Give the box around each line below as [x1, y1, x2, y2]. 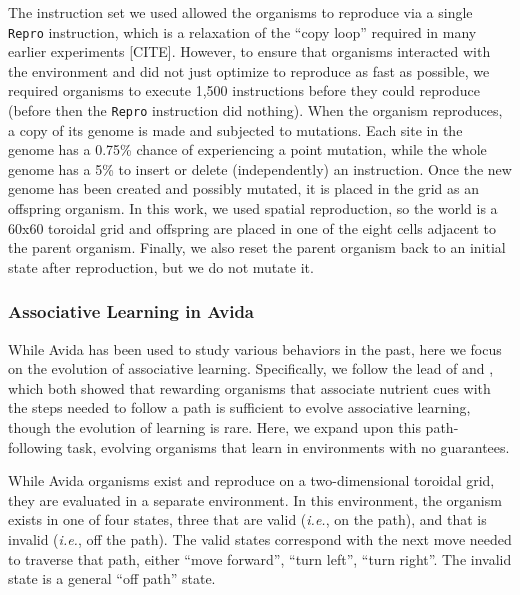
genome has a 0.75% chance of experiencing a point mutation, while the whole [8, 139, 487, 160]
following [8, 436, 63, 457]
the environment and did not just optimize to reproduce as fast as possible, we [8, 60, 490, 81]
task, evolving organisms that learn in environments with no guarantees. [67, 436, 510, 457]
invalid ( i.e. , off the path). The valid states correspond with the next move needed [8, 529, 512, 549]
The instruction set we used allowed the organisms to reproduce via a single [8, 2, 473, 22]
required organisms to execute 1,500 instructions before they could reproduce [8, 80, 480, 101]
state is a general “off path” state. [8, 568, 216, 589]
